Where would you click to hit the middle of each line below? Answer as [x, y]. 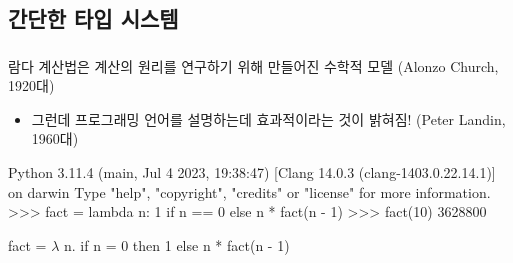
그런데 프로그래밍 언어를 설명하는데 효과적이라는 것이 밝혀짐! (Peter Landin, [268, 118]
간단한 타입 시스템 [93, 18]
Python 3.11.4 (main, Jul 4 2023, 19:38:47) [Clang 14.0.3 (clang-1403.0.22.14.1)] [252, 172]
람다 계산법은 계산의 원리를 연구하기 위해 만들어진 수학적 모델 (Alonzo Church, [253, 65]
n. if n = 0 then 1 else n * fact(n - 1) [177, 244]
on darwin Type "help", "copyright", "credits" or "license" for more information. [249, 191]
